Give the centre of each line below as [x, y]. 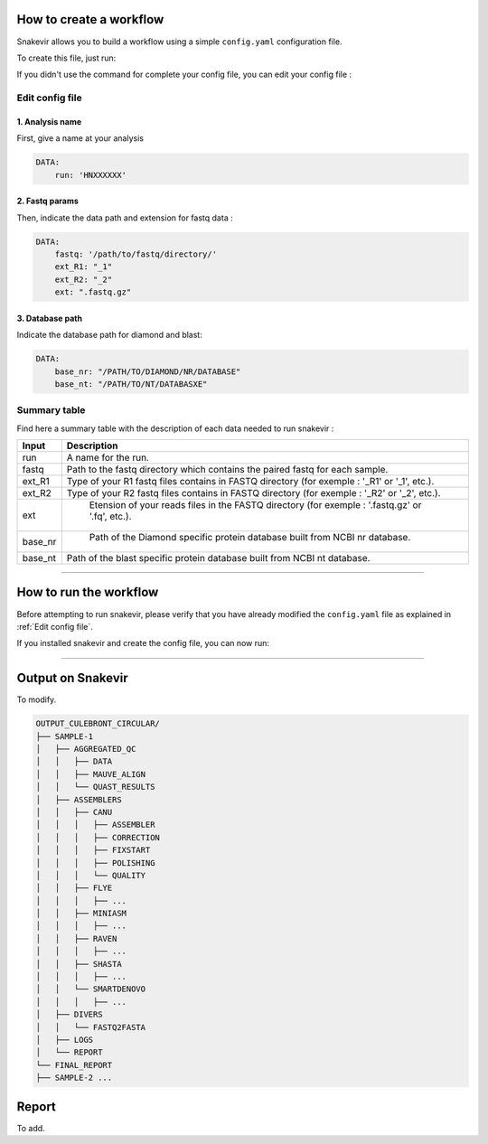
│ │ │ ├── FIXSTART [93, 850]
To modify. [37, 699]
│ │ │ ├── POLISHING [95, 863]
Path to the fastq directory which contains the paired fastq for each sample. [227, 470]
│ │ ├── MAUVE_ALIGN [91, 774]
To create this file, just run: [66, 58]
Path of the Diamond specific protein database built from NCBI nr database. [250, 538]
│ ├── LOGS [65, 1040]
